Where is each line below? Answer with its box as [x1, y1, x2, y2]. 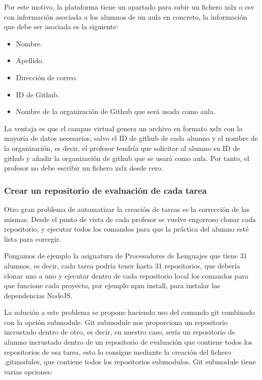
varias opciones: [4, 366, 52, 376]
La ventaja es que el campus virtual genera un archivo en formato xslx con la [4, 123, 243, 133]
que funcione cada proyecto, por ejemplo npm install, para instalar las [4, 280, 220, 291]
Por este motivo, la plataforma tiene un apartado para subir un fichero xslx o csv [4, 2, 254, 12]
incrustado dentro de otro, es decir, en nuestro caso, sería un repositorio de [4, 327, 235, 337]
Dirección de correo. [16, 72, 78, 82]
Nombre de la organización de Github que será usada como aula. [16, 106, 216, 117]
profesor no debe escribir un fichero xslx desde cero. [4, 162, 163, 173]
